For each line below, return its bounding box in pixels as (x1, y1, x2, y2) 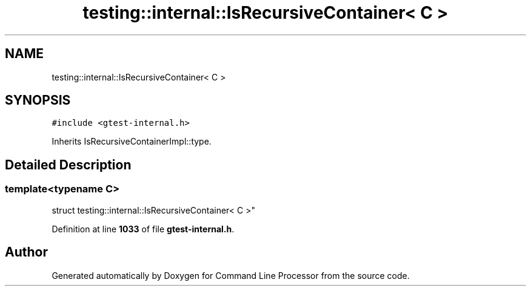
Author (5, 244, 48, 260)
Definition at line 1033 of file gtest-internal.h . (52, 223, 235, 234)
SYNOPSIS (5, 93, 71, 108)
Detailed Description (5, 157, 132, 172)
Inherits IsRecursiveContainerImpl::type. (52, 136, 212, 147)
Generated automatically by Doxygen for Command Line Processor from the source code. (52, 270, 410, 281)
